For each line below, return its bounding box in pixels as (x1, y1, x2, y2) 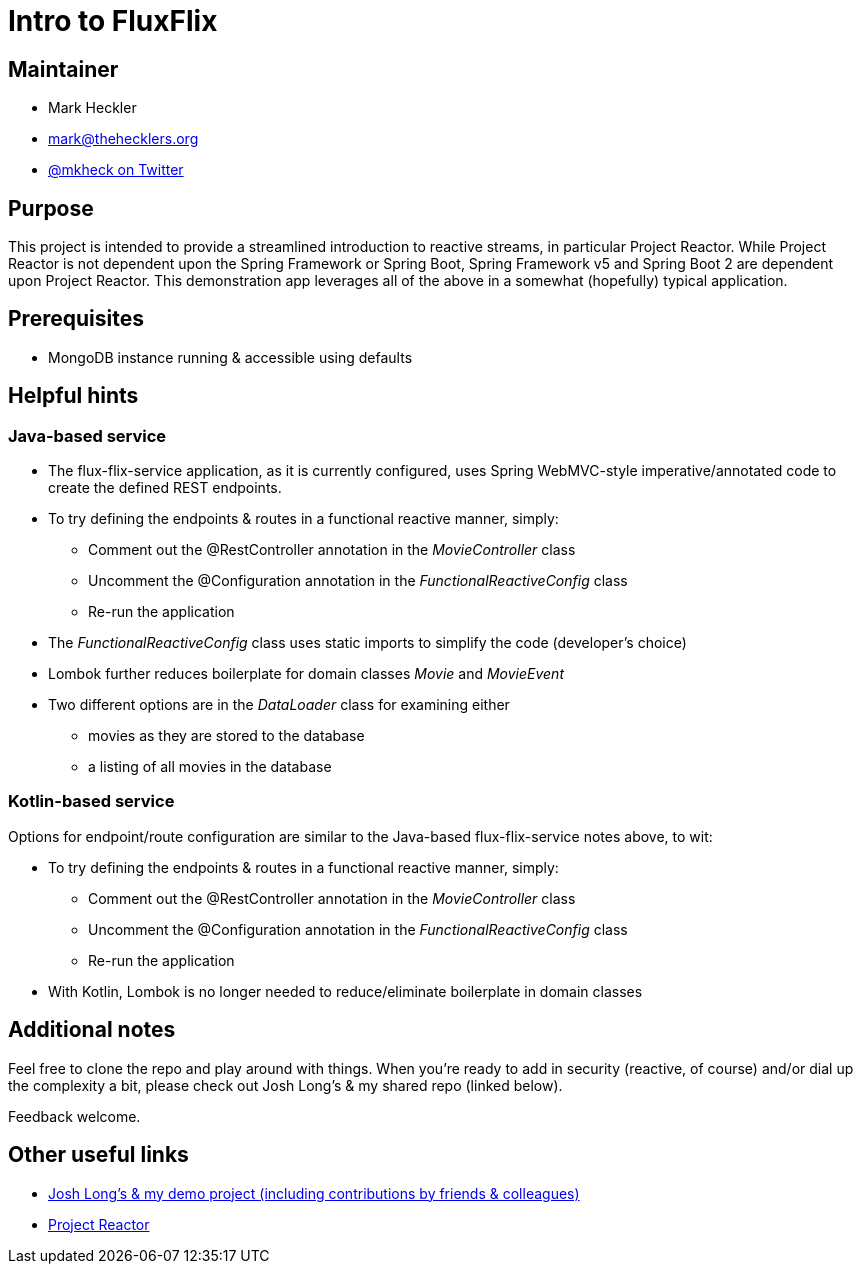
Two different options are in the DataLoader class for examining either (48, 696, 510, 714)
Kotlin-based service (8, 791, 175, 812)
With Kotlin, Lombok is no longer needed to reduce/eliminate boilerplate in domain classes (48, 982, 643, 1000)
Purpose (8, 195, 94, 221)
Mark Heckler (48, 99, 137, 117)
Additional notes (8, 1017, 176, 1043)
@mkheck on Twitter (48, 161, 184, 179)
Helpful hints (8, 383, 139, 409)
